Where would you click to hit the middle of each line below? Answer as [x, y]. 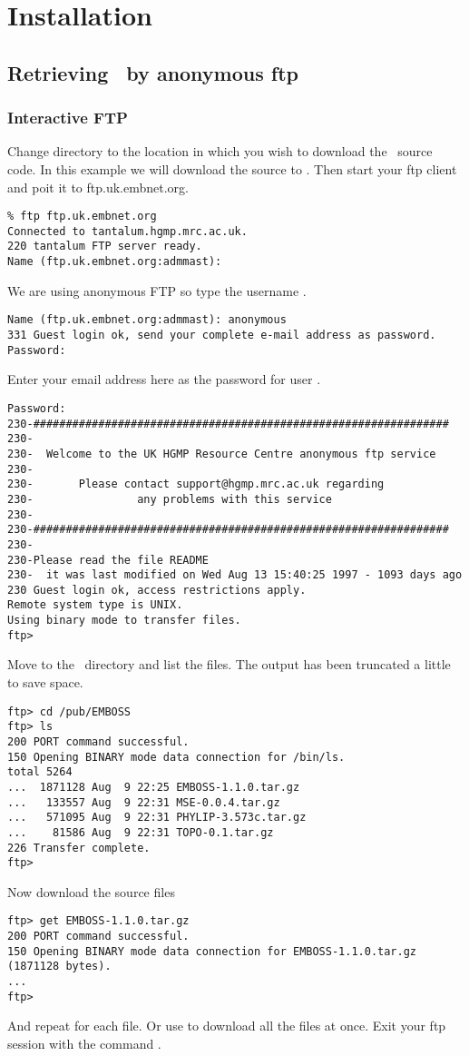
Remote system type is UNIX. [95, 605]
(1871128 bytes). [59, 967]
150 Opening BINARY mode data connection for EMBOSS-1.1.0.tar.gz [212, 951]
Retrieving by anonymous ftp [153, 72]
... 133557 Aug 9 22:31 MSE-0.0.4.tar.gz [144, 802]
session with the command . [84, 1043]
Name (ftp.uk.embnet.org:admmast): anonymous [147, 320]
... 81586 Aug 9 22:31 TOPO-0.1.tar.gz [141, 832]
